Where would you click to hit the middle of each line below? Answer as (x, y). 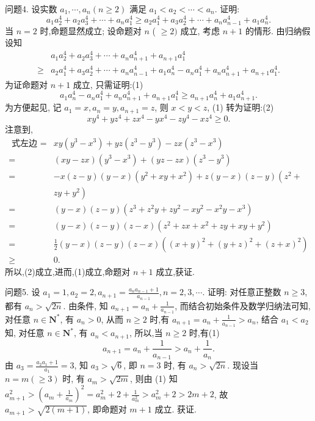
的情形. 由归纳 (273, 30)
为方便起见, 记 (33, 107)
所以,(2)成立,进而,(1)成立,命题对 (68, 271)
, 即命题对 (107, 409)
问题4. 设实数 (31, 9)
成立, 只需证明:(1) (108, 84)
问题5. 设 (23, 292)
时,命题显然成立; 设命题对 (91, 30)
